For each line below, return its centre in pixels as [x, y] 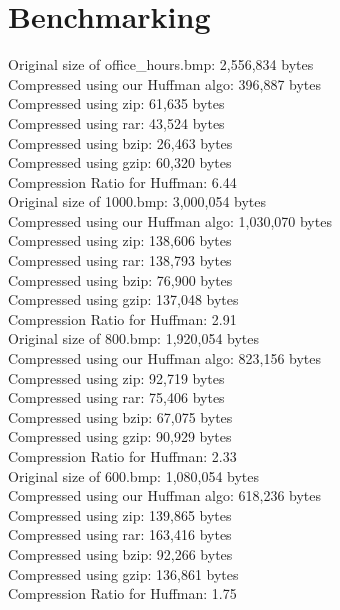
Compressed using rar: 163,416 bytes [120, 534]
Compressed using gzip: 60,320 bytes [120, 162]
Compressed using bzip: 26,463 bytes [120, 142]
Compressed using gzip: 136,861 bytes [123, 573]
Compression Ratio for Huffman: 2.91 [122, 318]
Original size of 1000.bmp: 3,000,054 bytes [137, 201]
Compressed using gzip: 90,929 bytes [120, 436]
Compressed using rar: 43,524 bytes [116, 122]
